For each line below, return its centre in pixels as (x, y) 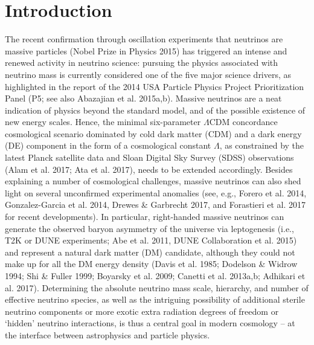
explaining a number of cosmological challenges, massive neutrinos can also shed (153, 181)
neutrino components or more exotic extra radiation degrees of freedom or (142, 311)
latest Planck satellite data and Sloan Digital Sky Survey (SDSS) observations (149, 157)
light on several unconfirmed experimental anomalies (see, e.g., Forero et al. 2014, (156, 192)
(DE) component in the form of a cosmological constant (108, 145)
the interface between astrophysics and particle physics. (107, 334)
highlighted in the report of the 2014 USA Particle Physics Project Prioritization (155, 86)
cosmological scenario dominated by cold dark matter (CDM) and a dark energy (153, 133)
